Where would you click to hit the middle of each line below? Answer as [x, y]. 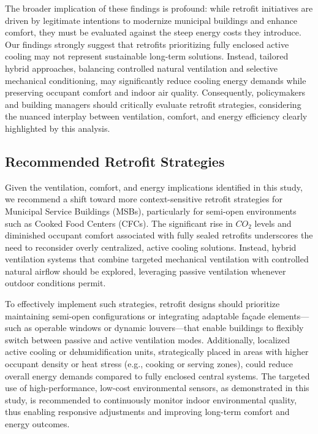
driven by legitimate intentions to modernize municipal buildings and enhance [151, 20]
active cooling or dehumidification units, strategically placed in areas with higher [157, 352]
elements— [289, 315]
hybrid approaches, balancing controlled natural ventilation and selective [141, 68]
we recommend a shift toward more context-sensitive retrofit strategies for [144, 199]
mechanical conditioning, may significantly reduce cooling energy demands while [156, 80]
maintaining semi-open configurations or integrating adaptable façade [135, 315]
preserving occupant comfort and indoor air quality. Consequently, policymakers [155, 92]
